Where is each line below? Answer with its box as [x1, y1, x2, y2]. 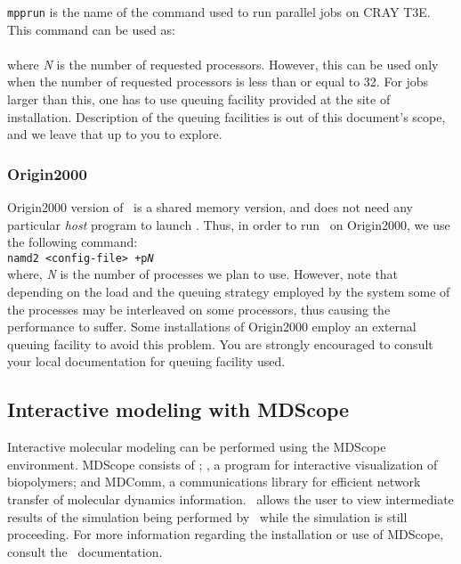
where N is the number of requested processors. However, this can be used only [7, 54, 439, 73]
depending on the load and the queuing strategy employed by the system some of [7, 282, 450, 301]
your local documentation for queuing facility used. [7, 352, 286, 371]
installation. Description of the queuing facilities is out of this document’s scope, [7, 107, 446, 126]
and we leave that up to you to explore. [7, 125, 222, 143]
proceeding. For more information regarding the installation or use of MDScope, [7, 525, 444, 544]
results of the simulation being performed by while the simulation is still [7, 507, 408, 526]
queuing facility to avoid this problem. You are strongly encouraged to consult [7, 334, 433, 353]
